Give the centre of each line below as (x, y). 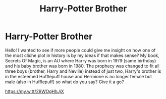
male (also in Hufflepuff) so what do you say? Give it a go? (65, 82)
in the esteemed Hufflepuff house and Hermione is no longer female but (79, 76)
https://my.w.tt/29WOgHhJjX (35, 91)
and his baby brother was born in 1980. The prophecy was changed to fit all (82, 66)
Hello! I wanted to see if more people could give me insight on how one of (81, 50)
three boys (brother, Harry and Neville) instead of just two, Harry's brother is (83, 71)
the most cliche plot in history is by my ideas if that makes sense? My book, (82, 55)
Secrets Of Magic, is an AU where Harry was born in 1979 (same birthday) (81, 60)
